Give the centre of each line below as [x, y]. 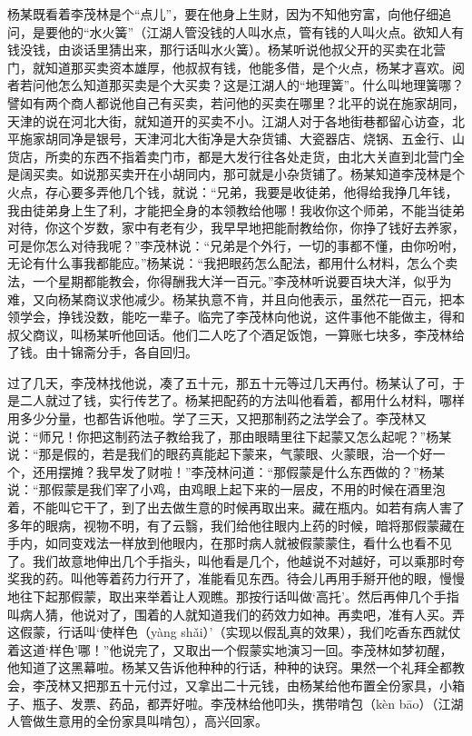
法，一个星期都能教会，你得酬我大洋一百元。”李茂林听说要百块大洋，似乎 [223, 280]
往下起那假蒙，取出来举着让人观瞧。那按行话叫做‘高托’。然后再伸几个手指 [239, 596]
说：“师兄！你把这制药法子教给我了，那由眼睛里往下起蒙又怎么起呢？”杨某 [230, 436]
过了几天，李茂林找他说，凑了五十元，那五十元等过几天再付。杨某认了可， [230, 382]
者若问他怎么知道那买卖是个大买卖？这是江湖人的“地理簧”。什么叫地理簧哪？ [236, 85]
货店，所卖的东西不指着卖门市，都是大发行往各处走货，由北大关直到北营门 [230, 156]
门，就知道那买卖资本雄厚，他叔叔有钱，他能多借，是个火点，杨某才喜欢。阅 [236, 67]
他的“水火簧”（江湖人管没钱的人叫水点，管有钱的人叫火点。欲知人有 [261, 31]
